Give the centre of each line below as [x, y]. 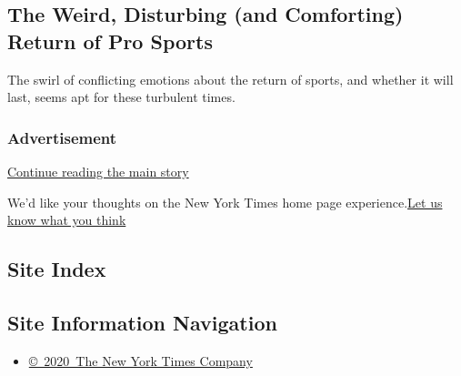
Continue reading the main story [98, 171]
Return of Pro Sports [110, 41]
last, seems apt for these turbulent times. [121, 97]
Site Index [57, 269]
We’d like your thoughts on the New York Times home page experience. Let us [225, 202]
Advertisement [62, 137]
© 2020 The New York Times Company [140, 360]
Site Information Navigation [142, 322]
